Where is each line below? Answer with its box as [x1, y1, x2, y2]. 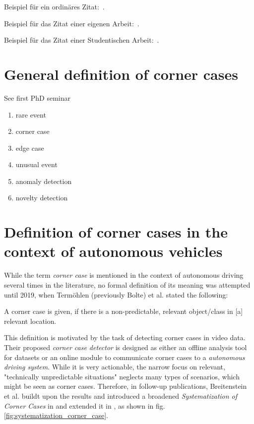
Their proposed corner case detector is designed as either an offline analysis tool [4, 342, 247, 352]
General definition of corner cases [4, 63, 238, 84]
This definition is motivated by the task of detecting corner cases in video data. [4, 332, 246, 343]
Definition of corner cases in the [4, 222, 228, 242]
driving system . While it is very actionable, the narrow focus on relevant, [4, 362, 225, 372]
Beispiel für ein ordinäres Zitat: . [4, 1, 105, 11]
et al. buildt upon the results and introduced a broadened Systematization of [4, 390, 238, 401]
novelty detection [15, 192, 68, 203]
